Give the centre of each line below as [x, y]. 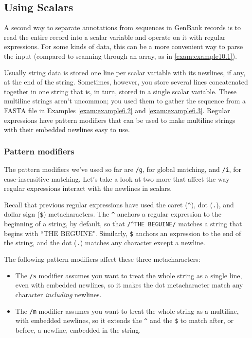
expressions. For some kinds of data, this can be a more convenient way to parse [124, 46]
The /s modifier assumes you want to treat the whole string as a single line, [129, 275]
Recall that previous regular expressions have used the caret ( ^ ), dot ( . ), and [119, 204]
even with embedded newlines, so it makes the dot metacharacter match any [129, 285]
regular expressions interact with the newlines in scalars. [88, 188]
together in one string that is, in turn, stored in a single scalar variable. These [120, 91]
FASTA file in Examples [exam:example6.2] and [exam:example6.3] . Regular [117, 110]
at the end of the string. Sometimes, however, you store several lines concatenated [126, 82]
